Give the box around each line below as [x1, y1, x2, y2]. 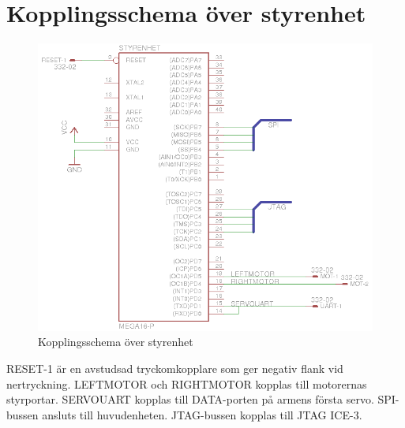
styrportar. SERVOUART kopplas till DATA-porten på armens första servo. [6, 391, 374, 408]
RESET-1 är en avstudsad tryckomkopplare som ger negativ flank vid [6, 360, 343, 377]
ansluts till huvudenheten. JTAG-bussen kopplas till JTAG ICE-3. [42, 406, 362, 422]
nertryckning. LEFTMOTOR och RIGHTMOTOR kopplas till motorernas [6, 375, 367, 392]
